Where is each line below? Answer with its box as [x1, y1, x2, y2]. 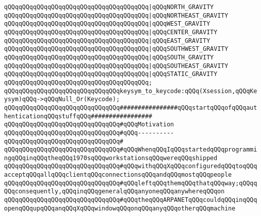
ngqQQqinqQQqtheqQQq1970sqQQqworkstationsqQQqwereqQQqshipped [4, 154, 218, 162]
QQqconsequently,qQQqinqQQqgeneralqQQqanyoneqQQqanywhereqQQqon [4, 188, 225, 195]
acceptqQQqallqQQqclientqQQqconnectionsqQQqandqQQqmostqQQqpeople [4, 171, 232, 179]
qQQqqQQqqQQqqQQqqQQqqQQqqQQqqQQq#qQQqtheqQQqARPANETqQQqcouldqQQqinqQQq [4, 196, 257, 204]
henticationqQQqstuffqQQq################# [4, 112, 152, 120]
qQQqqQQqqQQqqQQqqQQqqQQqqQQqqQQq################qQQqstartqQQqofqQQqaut [4, 104, 257, 111]
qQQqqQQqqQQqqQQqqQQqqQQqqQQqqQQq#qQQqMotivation [4, 121, 174, 128]
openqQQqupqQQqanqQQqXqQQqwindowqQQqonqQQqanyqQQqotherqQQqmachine [4, 204, 236, 212]
